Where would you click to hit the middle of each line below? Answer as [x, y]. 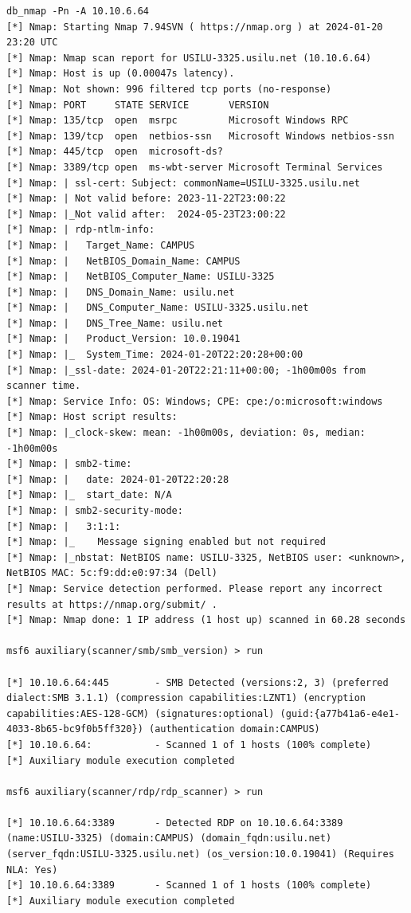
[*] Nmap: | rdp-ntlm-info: [81, 230]
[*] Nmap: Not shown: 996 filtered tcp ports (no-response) [169, 89]
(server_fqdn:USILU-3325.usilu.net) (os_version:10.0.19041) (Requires [200, 854]
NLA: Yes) [32, 870]
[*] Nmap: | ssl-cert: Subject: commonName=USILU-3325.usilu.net [183, 183]
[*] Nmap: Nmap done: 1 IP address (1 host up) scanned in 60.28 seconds [206, 620]
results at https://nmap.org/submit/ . [112, 604]
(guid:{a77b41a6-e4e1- [340, 713]
